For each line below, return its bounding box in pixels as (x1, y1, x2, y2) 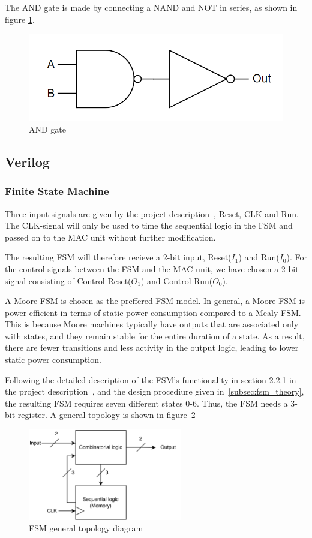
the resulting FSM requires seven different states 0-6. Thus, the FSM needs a (5, 396, 288, 409)
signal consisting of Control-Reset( (5, 274, 131, 287)
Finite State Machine (5, 184, 109, 199)
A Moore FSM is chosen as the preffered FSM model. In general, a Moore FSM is (5, 294, 305, 307)
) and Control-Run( (140, 274, 213, 287)
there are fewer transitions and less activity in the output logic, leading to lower (5, 341, 299, 354)
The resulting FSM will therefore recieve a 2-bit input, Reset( (5, 251, 232, 263)
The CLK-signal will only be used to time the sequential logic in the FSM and (5, 219, 293, 232)
